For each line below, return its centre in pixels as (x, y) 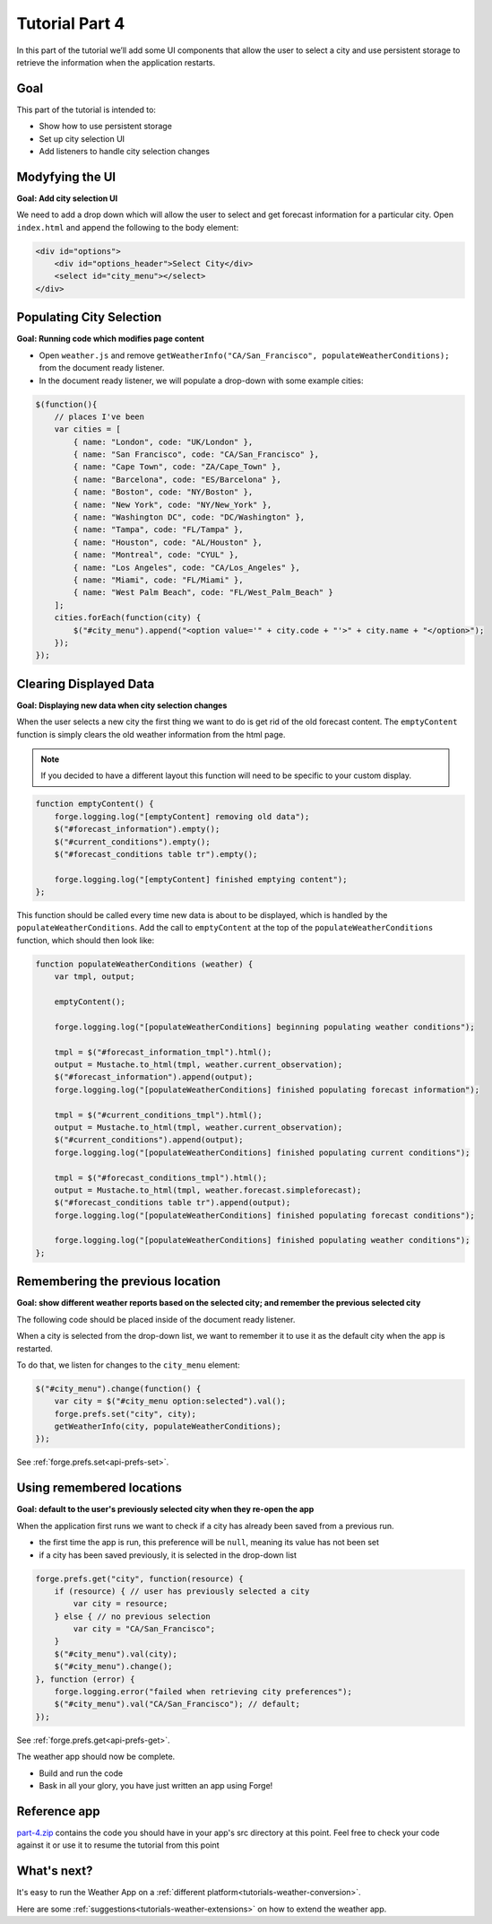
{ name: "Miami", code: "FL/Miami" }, (158, 580)
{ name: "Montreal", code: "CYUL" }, (156, 555)
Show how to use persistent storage (105, 127)
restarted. (35, 1348)
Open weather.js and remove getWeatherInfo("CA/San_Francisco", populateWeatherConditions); (244, 355)
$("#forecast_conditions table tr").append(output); (173, 1203)
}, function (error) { (85, 1679)
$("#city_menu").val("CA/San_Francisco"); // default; (177, 1704)
